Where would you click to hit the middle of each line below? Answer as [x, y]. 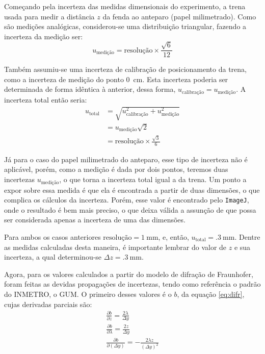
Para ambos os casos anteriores [52, 236]
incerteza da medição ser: [44, 36]
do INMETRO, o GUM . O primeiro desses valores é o [88, 294]
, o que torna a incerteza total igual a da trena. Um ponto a [153, 179]
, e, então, [174, 236]
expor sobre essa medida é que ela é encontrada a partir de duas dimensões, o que [132, 189]
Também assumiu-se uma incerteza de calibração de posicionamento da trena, [125, 69]
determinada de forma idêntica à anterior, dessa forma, [90, 89]
